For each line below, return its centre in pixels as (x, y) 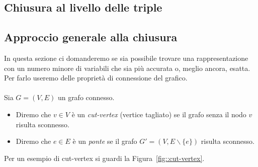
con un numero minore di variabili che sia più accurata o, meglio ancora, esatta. (127, 68)
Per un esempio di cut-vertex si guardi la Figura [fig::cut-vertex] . (104, 158)
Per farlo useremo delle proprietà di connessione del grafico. (96, 78)
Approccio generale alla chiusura (91, 37)
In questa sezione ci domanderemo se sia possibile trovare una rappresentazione (126, 58)
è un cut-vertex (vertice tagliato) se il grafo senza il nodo (159, 114)
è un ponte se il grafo (105, 141)
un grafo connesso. (86, 97)
